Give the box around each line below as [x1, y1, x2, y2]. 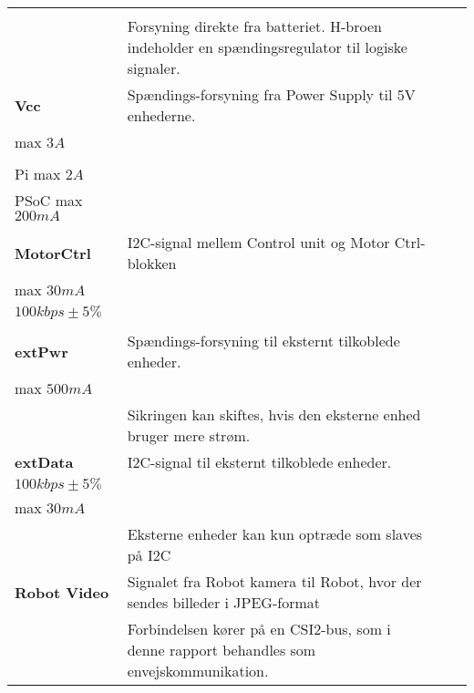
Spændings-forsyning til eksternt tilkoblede [127, 330, 400, 351]
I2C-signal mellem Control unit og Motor [127, 232, 390, 253]
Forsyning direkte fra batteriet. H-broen [127, 16, 382, 36]
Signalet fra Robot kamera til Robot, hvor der [127, 571, 422, 592]
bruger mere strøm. [127, 425, 251, 446]
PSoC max [15, 190, 83, 211]
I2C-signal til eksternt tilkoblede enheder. [127, 451, 392, 472]
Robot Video [15, 581, 109, 603]
